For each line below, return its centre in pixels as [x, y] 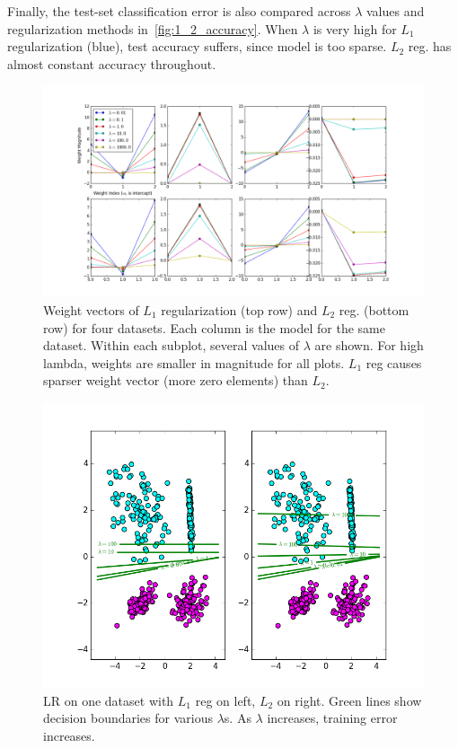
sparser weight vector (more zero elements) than [176, 380]
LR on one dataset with [109, 700]
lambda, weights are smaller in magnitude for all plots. [194, 362]
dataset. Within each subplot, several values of [172, 345]
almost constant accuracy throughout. [112, 63]
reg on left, [225, 700]
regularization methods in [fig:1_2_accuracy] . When [153, 28]
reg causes [394, 362]
